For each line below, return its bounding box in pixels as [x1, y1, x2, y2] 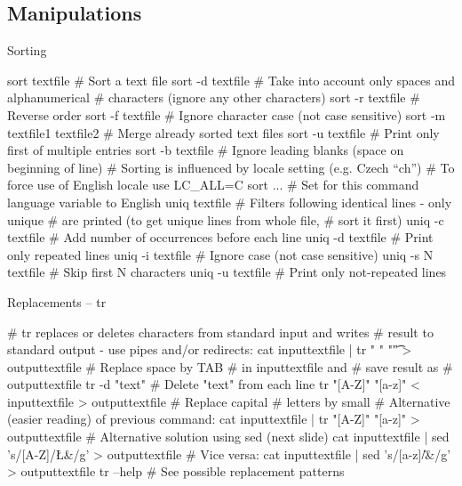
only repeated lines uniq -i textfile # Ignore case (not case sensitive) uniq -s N [7, 245, 434, 263]
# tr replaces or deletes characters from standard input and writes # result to [7, 322, 434, 341]
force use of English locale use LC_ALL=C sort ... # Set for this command [7, 175, 419, 194]
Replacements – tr [7, 292, 107, 311]
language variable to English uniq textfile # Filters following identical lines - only [7, 192, 452, 211]
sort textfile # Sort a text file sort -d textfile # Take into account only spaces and [7, 70, 455, 89]
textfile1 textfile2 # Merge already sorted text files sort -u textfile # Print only [7, 123, 440, 142]
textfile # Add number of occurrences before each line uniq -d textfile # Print [7, 228, 434, 247]
